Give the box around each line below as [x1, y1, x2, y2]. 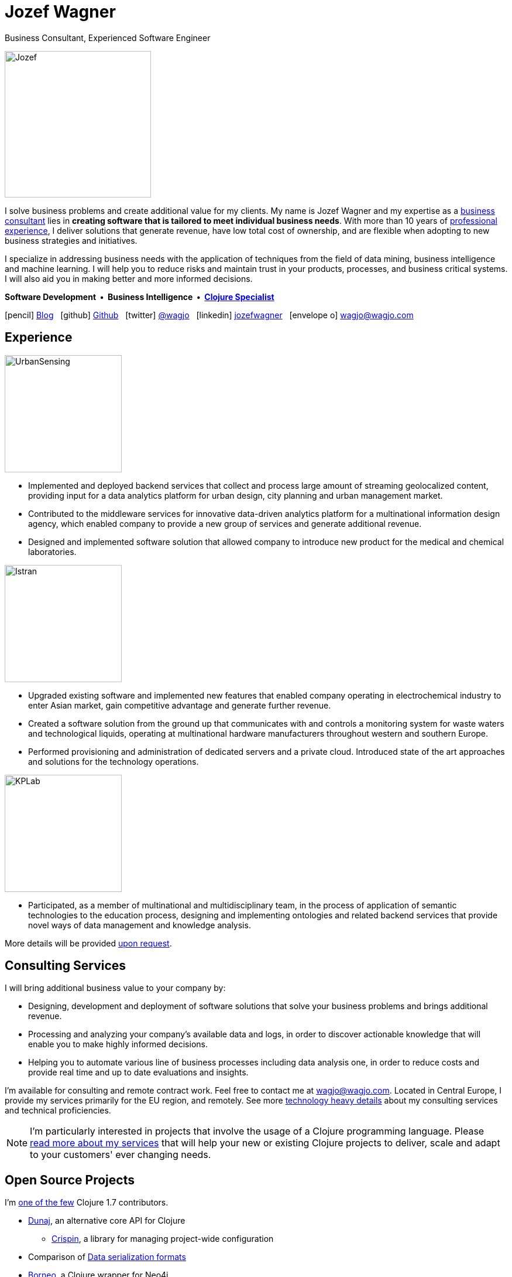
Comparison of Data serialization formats [28, 1252, 186, 1262]
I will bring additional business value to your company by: [5, 983, 226, 993]
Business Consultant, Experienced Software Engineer [5, 32, 211, 43]
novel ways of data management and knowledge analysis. [28, 920, 251, 930]
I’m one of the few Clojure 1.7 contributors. [5, 1197, 169, 1208]
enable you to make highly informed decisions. [28, 1039, 208, 1050]
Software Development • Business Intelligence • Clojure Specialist [5, 291, 274, 302]
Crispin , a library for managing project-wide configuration [51, 1234, 274, 1244]
